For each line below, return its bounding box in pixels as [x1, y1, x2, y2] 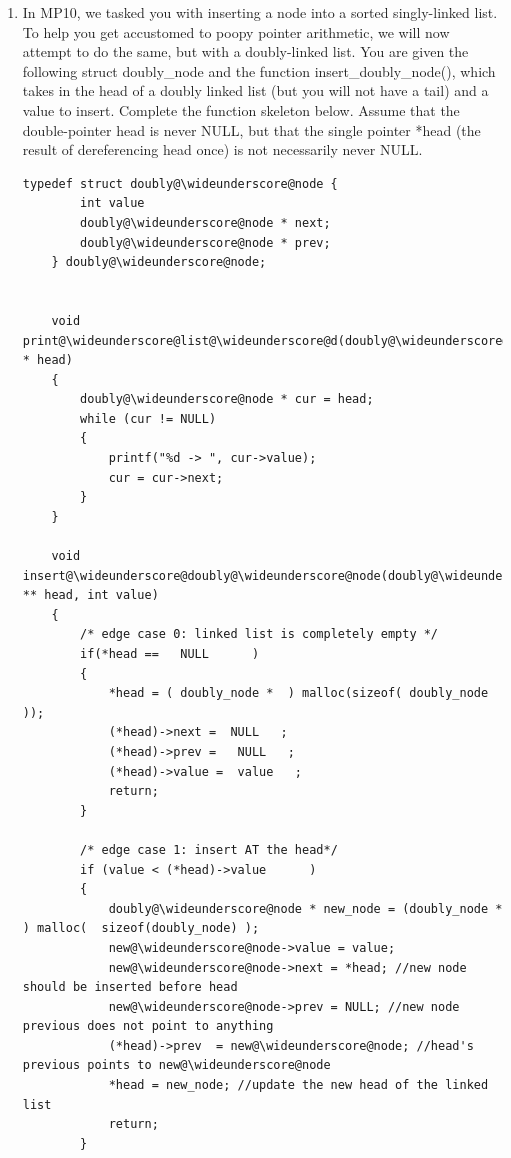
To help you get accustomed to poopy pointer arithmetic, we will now [22, 21, 450, 42]
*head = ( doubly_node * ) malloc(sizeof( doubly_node [108, 686, 489, 701]
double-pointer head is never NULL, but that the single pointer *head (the [22, 119, 481, 140]
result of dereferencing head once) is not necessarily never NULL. [22, 139, 423, 160]
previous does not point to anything [22, 1019, 274, 1034]
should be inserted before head [22, 980, 238, 995]
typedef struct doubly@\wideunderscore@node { [22, 176, 338, 191]
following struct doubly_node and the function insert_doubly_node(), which [22, 60, 496, 81]
